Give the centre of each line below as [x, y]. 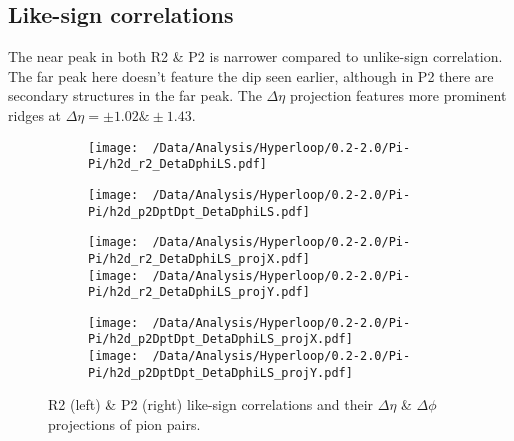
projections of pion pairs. [124, 424]
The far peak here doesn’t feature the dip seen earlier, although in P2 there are [251, 75]
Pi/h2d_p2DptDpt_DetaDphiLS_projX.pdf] [220, 339]
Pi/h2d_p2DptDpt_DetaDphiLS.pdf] [199, 211]
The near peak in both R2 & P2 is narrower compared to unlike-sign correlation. [255, 56]
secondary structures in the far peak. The [135, 95]
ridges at [35, 114]
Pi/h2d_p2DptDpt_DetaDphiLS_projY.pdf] [220, 372]
